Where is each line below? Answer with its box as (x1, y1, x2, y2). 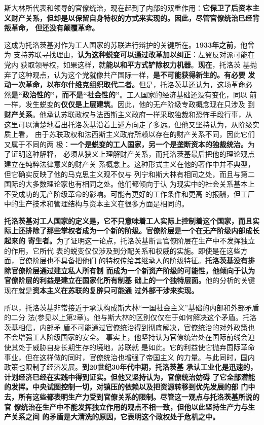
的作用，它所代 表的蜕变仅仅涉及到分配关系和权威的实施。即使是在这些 (4, 245, 241, 256)
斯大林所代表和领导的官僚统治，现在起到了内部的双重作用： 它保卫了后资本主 (4, 3, 259, 13)
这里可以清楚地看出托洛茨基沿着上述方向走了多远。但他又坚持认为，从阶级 (4, 119, 252, 129)
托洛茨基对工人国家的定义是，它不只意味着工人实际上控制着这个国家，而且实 (4, 215, 259, 226)
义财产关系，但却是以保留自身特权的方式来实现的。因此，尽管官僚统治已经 (4, 12, 252, 23)
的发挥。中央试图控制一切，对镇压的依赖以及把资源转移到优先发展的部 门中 (4, 381, 255, 392)
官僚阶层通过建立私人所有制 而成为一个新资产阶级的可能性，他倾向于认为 (11, 265, 255, 275)
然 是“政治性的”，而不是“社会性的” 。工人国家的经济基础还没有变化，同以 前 (4, 89, 257, 99)
